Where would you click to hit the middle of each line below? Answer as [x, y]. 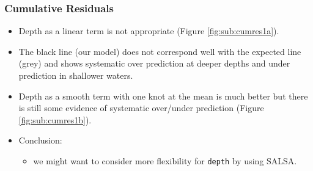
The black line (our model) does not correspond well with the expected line [160, 51]
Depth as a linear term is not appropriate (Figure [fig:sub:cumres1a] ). [149, 31]
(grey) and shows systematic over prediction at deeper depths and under [154, 63]
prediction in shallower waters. [76, 75]
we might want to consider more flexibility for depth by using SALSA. [165, 160]
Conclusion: [40, 140]
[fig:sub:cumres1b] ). [55, 119]
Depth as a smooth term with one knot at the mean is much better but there [163, 96]
